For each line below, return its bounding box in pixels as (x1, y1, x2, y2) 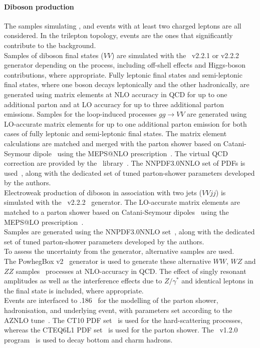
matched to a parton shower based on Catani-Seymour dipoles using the (4, 207, 229, 217)
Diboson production (4, 1, 74, 12)
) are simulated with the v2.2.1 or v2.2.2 (112, 50, 239, 60)
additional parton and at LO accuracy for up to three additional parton (4, 99, 224, 109)
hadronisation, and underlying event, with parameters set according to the (4, 305, 232, 315)
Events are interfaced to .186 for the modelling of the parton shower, (4, 295, 218, 305)
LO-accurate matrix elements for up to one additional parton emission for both (4, 118, 247, 129)
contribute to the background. (4, 40, 96, 50)
